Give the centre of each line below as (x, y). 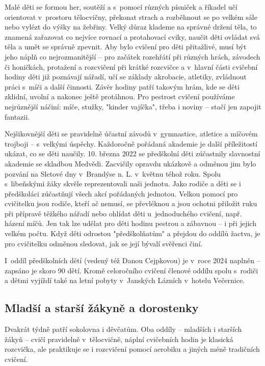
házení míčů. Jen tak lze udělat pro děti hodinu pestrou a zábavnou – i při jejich (130, 223)
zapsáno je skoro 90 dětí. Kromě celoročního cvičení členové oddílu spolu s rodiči (131, 270)
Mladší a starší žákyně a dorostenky (102, 308)
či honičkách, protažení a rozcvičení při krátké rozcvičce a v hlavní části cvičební (131, 66)
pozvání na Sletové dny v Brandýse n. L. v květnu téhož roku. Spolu (113, 173)
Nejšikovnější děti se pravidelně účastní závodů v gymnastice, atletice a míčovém (131, 134)
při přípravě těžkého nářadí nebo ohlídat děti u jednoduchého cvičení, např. (123, 213)
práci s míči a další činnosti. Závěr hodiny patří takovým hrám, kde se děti (122, 86)
